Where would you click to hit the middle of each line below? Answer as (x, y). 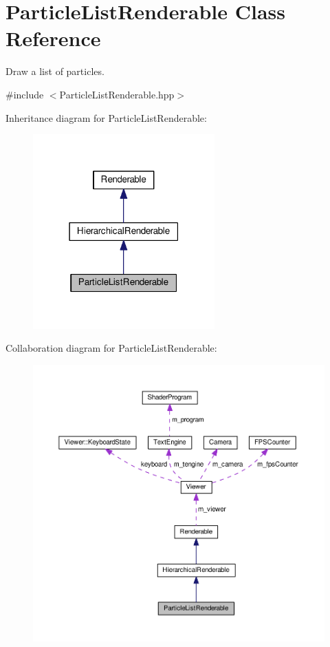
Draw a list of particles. (55, 71)
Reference (53, 38)
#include (25, 94)
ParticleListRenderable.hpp (117, 94)
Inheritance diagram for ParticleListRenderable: (106, 117)
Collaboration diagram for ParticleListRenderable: (111, 348)
